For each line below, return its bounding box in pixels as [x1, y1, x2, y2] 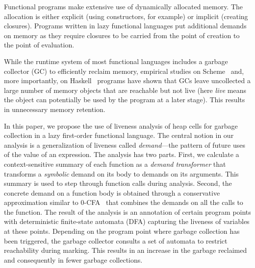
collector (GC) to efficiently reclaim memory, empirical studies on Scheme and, [4, 66, 244, 76]
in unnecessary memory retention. [4, 104, 105, 114]
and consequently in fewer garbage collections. [4, 254, 143, 265]
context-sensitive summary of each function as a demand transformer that [4, 158, 226, 169]
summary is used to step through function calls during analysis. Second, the [4, 178, 232, 188]
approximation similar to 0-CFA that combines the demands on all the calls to [4, 197, 243, 207]
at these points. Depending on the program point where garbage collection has [4, 226, 240, 236]
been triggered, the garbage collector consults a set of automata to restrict [4, 235, 228, 246]
